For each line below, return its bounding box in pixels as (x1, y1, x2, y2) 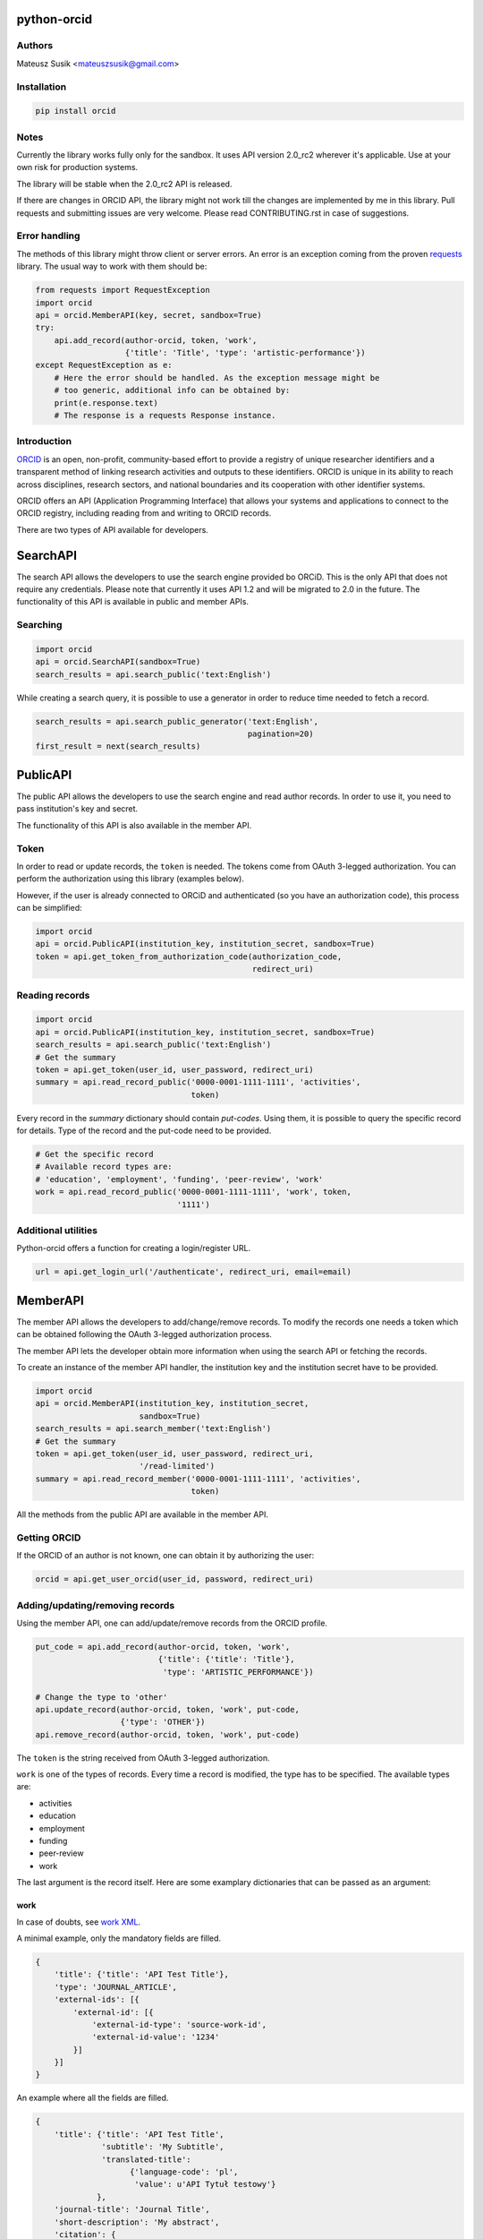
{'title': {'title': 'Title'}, (157, 1654, 295, 1665)
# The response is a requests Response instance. (54, 410, 276, 421)
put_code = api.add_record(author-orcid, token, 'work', (35, 1642, 291, 1651)
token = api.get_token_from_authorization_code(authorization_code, (35, 951, 343, 962)
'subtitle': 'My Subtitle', (101, 2141, 225, 2152)
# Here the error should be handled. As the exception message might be (54, 373, 380, 382)
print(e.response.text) (54, 398, 158, 407)
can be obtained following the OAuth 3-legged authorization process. (16, 1329, 273, 1340)
